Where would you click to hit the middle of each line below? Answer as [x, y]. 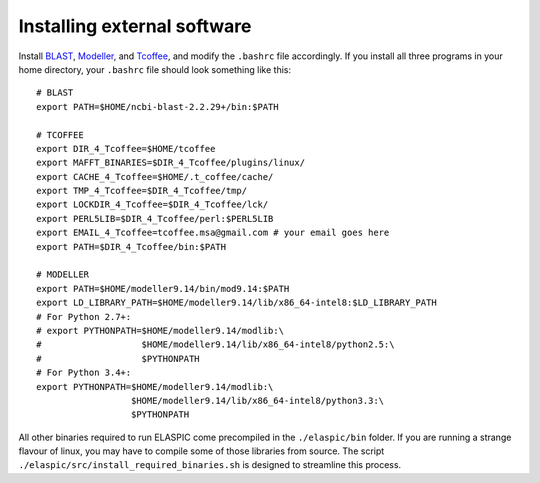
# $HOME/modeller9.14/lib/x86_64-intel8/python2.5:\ [215, 344]
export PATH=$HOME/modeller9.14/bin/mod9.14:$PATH [163, 288]
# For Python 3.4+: [84, 373]
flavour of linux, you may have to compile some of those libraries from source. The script [201, 451]
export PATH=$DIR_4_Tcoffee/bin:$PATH [131, 246]
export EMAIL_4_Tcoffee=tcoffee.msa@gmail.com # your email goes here [213, 233]
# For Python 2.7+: [84, 316]
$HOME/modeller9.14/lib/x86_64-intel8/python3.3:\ [257, 400]
